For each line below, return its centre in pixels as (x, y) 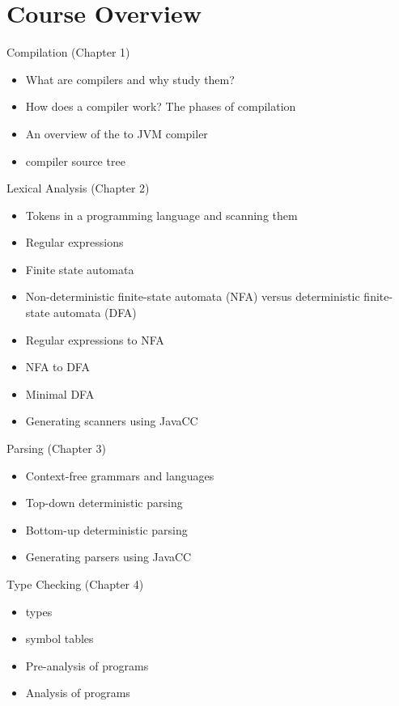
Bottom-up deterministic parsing (106, 529)
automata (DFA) (95, 313)
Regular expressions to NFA (95, 339)
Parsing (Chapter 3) (56, 448)
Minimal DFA (60, 393)
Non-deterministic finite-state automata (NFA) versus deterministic (193, 296)
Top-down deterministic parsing (104, 503)
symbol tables (59, 638)
